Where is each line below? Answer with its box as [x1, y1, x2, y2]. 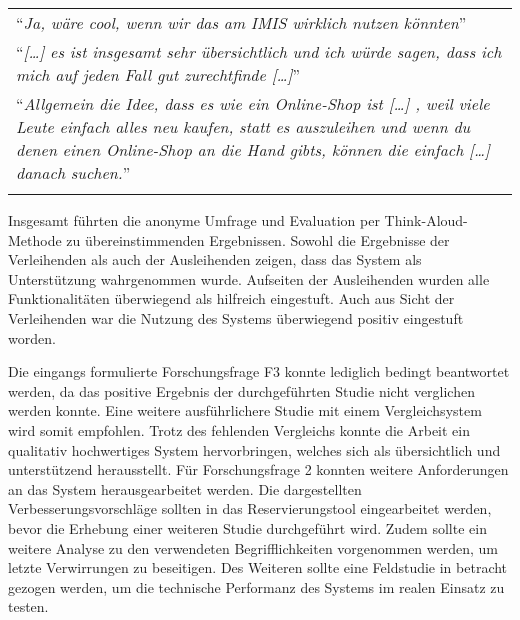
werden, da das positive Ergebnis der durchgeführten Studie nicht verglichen [8, 380, 475, 401]
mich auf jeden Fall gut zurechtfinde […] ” [16, 63, 300, 86]
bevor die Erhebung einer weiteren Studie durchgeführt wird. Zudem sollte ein [8, 517, 487, 538]
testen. [8, 596, 49, 617]
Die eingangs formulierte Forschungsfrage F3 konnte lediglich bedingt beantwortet [8, 361, 510, 382]
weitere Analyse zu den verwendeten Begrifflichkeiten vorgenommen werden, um [8, 537, 499, 558]
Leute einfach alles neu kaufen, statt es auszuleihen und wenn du [16, 115, 471, 138]
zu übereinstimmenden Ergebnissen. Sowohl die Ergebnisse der [66, 229, 450, 250]
